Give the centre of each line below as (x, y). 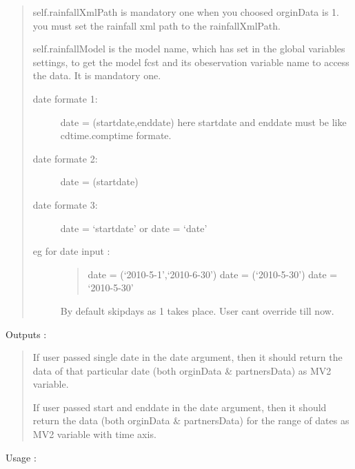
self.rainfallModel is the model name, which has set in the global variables (189, 49)
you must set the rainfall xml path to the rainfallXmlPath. (156, 25)
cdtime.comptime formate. (116, 135)
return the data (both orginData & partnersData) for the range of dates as (191, 420)
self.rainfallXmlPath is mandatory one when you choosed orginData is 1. (186, 12)
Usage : (21, 457)
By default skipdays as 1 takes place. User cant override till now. (197, 310)
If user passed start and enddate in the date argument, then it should (180, 407)
